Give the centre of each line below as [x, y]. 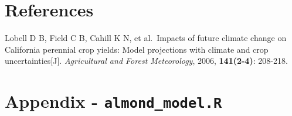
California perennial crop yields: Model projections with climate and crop [137, 49]
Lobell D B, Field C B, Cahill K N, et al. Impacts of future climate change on [146, 38]
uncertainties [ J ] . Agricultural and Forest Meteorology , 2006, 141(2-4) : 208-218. [146, 61]
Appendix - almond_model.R [113, 101]
